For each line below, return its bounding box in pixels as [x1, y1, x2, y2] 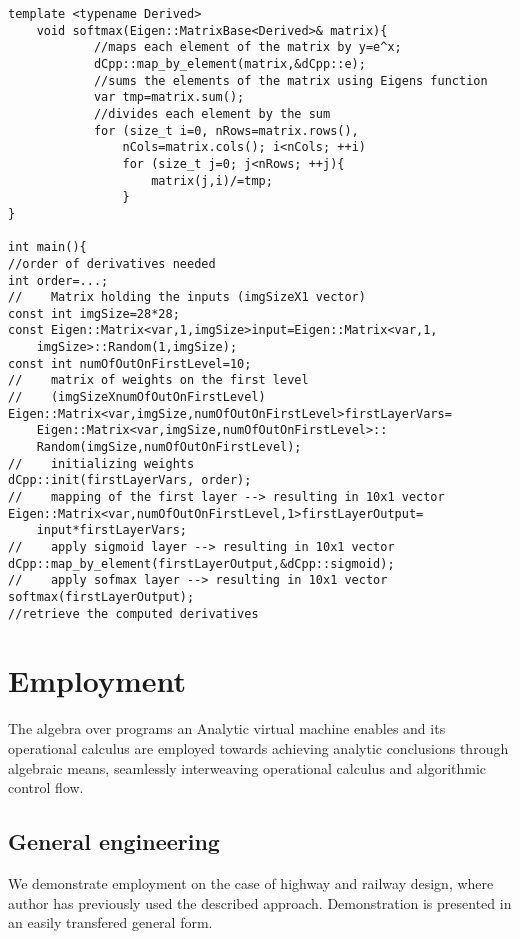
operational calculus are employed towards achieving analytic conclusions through [8, 738, 509, 758]
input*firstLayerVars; [36, 523, 187, 538]
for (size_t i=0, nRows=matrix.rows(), [93, 123, 359, 138]
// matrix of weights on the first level [8, 373, 309, 388]
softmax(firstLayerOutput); [8, 589, 195, 604]
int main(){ [8, 240, 87, 255]
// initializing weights [8, 456, 195, 471]
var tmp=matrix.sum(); [93, 90, 245, 105]
